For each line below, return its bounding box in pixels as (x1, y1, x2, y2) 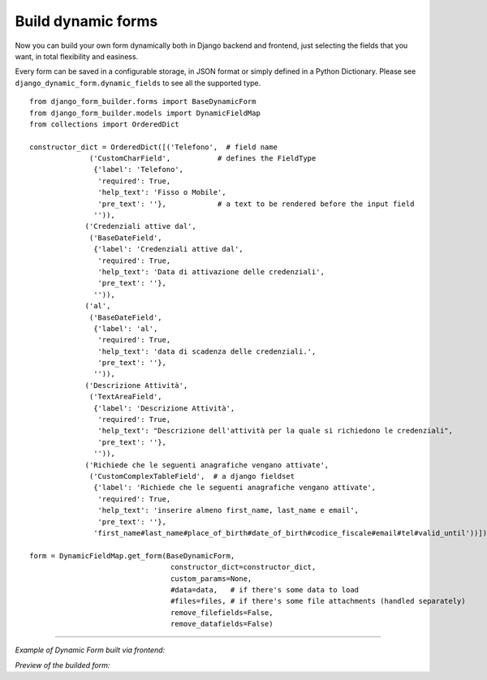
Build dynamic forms (15, 12, 158, 30)
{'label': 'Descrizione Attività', (93, 403, 235, 413)
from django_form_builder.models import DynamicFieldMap (29, 108, 261, 118)
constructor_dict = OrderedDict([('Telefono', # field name (29, 142, 278, 152)
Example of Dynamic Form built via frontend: (15, 645, 166, 655)
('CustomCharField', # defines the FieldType (89, 154, 317, 163)
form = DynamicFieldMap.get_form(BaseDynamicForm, (29, 551, 235, 560)
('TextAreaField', (89, 392, 162, 402)
